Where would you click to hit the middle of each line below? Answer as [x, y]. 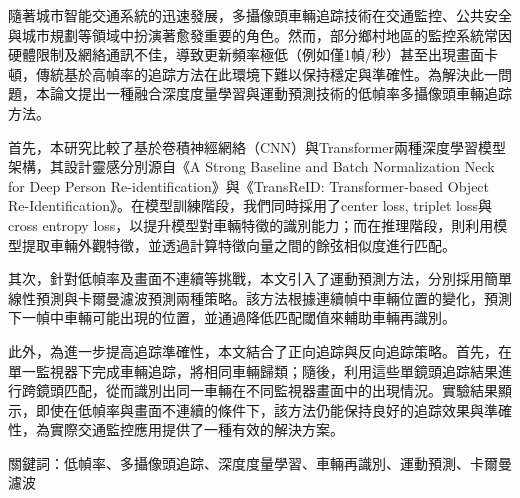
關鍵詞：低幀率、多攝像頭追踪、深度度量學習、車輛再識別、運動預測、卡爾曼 [260, 462]
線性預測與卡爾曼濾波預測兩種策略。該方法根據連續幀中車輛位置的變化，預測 [260, 297]
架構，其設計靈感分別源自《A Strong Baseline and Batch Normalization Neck [251, 166]
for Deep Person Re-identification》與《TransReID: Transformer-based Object [249, 185]
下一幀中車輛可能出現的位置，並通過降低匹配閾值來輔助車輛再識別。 [232, 317]
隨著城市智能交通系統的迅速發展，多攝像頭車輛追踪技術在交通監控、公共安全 [260, 15]
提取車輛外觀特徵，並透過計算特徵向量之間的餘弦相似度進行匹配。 [238, 244]
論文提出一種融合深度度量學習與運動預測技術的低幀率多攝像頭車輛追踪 [280, 93]
